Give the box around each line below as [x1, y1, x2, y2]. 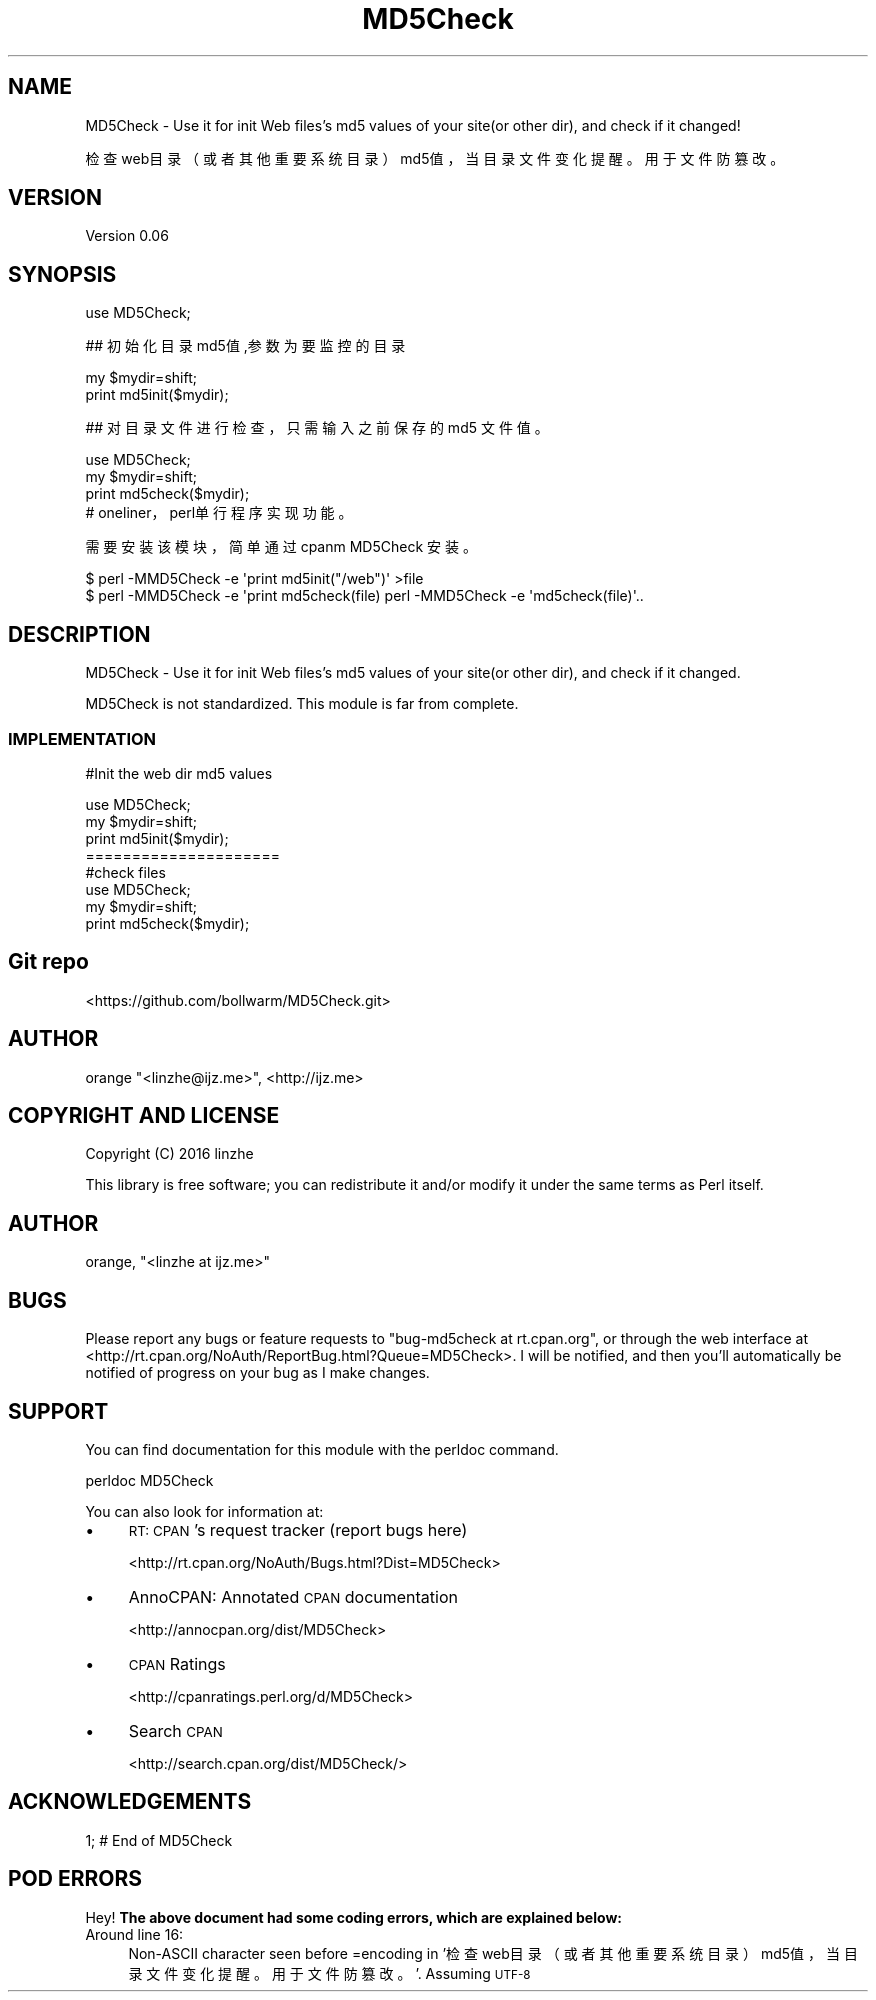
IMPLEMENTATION [8, 728, 157, 749]
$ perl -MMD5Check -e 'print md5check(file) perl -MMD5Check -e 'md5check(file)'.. [85, 587, 644, 605]
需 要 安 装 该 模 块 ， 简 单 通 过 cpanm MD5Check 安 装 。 [85, 538, 477, 556]
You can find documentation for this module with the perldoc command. [85, 1440, 559, 1458]
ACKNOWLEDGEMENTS [8, 1789, 252, 1815]
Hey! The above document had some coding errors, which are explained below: [85, 1908, 622, 1926]
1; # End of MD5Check [85, 1831, 233, 1849]
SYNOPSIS [8, 261, 117, 287]
